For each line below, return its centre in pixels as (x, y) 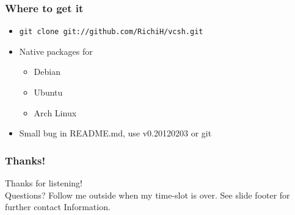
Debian (47, 72)
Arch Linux (55, 112)
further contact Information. (58, 207)
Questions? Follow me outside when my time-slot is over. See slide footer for (147, 195)
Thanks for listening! (44, 183)
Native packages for (56, 51)
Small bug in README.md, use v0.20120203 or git (115, 133)
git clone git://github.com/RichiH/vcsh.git (111, 32)
